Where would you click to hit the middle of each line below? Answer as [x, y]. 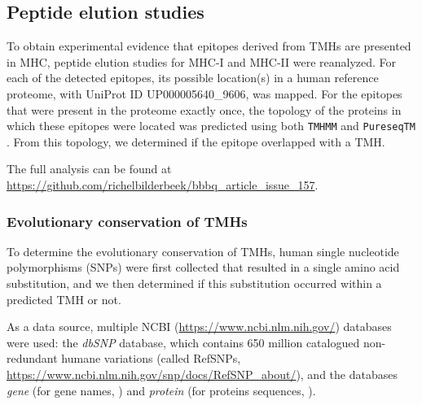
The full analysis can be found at [89, 169]
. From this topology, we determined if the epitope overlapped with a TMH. [196, 141]
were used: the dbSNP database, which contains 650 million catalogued [183, 342]
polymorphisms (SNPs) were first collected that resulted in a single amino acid [203, 267]
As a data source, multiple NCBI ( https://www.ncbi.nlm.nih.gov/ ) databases [199, 327]
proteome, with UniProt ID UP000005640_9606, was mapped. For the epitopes [204, 93]
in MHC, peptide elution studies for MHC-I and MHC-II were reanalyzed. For [202, 61]
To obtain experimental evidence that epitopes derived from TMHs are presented [209, 46]
